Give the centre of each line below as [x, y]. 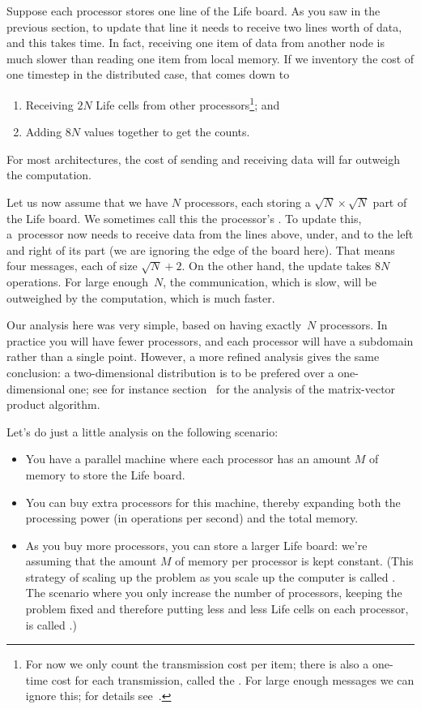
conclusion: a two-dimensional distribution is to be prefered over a [170, 372]
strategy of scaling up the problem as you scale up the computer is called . [210, 576]
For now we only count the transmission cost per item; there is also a [197, 664]
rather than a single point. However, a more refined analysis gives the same [193, 357]
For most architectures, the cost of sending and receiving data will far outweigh [204, 159]
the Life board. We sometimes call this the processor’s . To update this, [184, 218]
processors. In [354, 325]
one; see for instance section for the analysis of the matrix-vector [232, 388]
